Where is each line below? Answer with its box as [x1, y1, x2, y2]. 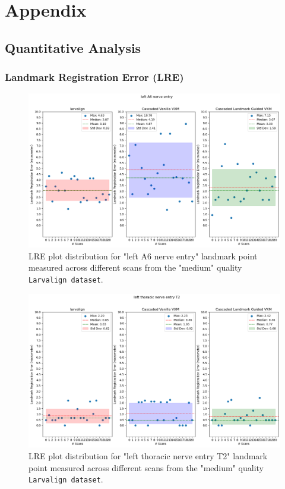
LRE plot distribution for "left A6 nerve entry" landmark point [28, 249, 258, 262]
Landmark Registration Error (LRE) [5, 70, 184, 84]
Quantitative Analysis [5, 38, 141, 57]
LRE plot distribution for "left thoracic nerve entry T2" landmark [28, 449, 268, 462]
